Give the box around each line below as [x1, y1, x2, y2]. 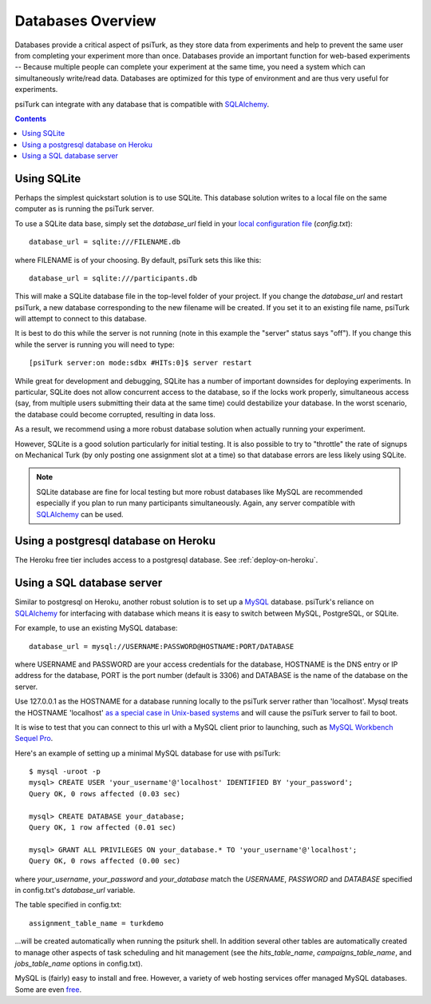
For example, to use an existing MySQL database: [14, 624, 178, 633]
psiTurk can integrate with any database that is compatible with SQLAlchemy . [14, 99, 270, 109]
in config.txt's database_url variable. [14, 885, 136, 894]
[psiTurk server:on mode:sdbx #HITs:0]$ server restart [29, 358, 252, 368]
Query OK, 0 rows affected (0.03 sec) [29, 789, 181, 799]
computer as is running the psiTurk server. [14, 204, 155, 213]
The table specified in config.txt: [14, 900, 122, 910]
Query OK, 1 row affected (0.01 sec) [29, 823, 177, 832]
